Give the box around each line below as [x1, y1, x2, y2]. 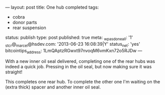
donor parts [12, 20, 37, 25]
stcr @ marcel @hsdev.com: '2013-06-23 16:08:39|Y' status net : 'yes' [5, 41, 140, 48]
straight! [5, 69, 23, 75]
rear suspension [12, 25, 46, 31]
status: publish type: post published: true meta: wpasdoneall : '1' [5, 35, 133, 42]
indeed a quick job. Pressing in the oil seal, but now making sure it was [5, 64, 152, 70]
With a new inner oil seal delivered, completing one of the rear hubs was [5, 58, 155, 64]
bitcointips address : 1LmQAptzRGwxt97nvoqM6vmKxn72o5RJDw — [5, 47, 142, 55]
